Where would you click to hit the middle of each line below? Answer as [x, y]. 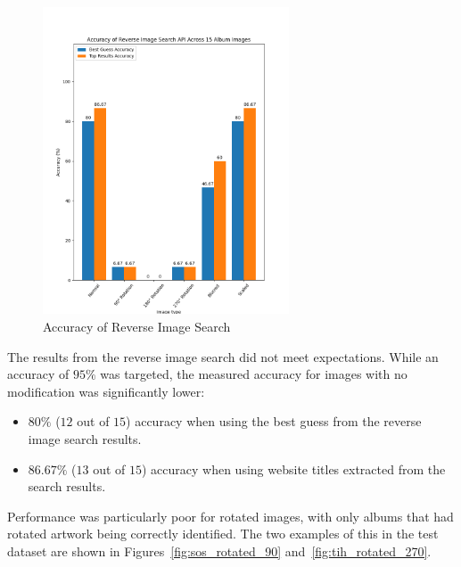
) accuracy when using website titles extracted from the [293, 468]
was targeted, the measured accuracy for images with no [254, 374]
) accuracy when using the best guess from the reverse [274, 421]
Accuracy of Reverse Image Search [137, 327]
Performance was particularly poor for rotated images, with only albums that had [230, 516]
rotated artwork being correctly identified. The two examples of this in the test [223, 534]
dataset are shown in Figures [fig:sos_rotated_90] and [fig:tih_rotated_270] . [219, 551]
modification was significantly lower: [106, 391]
